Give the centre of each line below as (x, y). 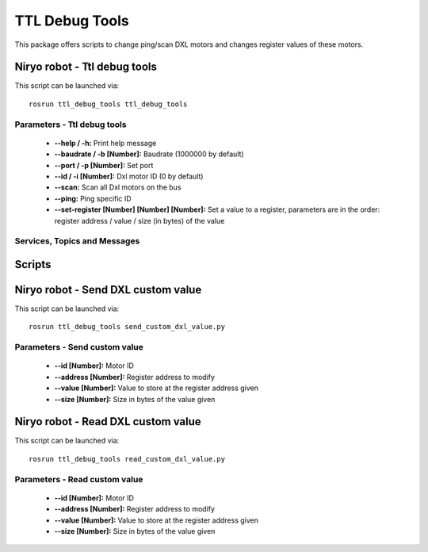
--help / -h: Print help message (105, 143)
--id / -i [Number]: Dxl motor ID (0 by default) (129, 176)
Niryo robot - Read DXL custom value (108, 422)
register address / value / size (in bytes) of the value (139, 220)
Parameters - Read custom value (79, 479)
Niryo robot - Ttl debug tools (86, 67)
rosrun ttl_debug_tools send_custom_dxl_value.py (127, 327)
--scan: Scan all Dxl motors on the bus (118, 187)
